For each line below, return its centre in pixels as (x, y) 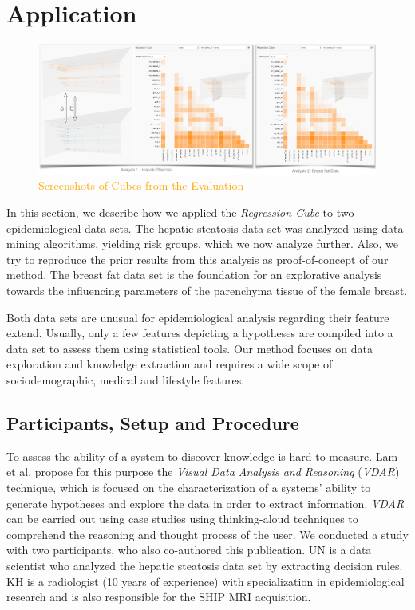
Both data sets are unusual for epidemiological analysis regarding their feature (198, 317)
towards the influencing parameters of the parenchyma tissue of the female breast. (207, 290)
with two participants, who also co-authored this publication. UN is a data (189, 550)
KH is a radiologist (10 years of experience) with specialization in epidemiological (206, 581)
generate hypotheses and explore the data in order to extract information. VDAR (206, 503)
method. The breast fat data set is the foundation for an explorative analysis (194, 275)
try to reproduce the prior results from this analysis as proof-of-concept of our (198, 259)
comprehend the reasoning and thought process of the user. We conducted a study (207, 534)
